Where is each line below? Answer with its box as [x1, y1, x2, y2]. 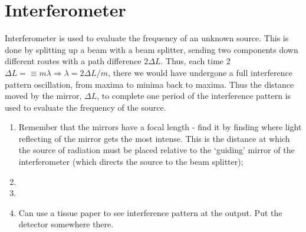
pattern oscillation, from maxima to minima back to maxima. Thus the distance [5, 78, 294, 90]
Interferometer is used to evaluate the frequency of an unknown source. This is [5, 32, 289, 44]
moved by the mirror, [5, 90, 82, 102]
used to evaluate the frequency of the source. [5, 101, 166, 113]
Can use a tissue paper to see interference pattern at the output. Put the [18, 206, 282, 218]
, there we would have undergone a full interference [108, 66, 292, 78]
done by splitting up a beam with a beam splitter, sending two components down [5, 43, 298, 55]
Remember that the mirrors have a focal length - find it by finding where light [18, 121, 302, 133]
